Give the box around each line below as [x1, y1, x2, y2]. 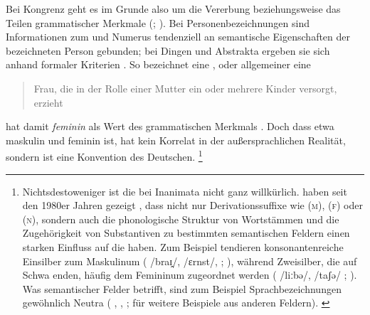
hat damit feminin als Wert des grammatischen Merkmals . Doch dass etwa [6, 119, 334, 134]
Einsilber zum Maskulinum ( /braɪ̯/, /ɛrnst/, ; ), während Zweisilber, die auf [22, 253, 357, 268]
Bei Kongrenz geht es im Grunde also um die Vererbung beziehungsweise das [6, 1, 341, 16]
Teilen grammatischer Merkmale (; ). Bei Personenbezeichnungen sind [6, 15, 310, 30]
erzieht [33, 95, 63, 110]
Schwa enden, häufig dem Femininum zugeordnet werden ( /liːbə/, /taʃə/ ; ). [22, 267, 357, 282]
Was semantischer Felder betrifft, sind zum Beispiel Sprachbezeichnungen [22, 281, 342, 296]
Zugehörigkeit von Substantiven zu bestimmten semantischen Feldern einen [22, 225, 350, 240]
